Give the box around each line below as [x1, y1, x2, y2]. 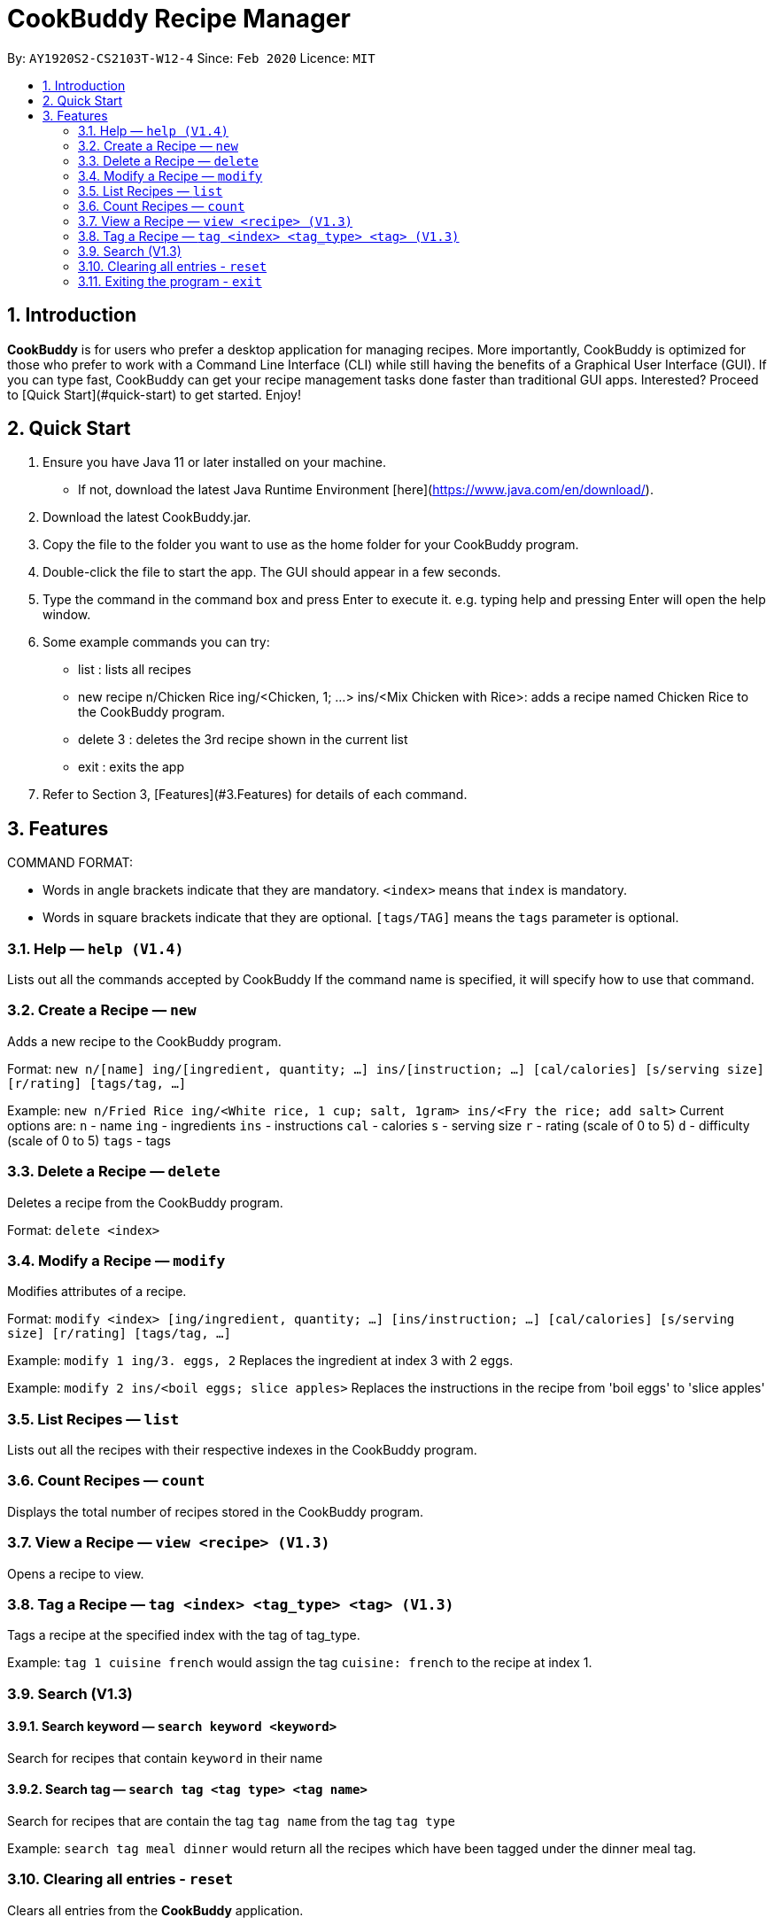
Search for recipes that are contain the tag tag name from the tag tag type [7, 1813, 456, 1829]
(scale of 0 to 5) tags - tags [7, 1132, 171, 1148]
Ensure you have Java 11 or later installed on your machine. [43, 454, 386, 470]
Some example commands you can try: [43, 634, 270, 650]
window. [43, 607, 91, 623]
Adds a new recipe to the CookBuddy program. [7, 1033, 282, 1049]
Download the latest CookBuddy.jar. [43, 509, 252, 525]
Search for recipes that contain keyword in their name [7, 1750, 323, 1766]
